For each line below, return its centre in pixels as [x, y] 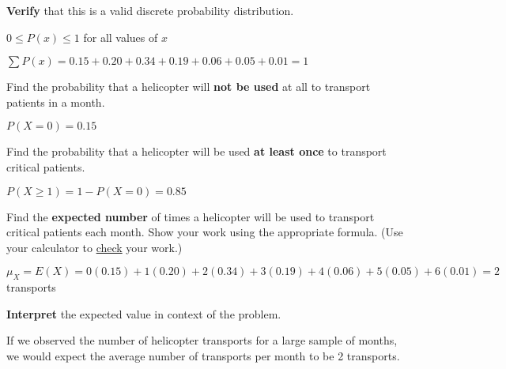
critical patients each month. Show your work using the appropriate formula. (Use [205, 232]
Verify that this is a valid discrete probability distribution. [150, 10]
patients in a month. [56, 102]
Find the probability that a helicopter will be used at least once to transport [196, 151]
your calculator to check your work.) [94, 247]
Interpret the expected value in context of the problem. [144, 313]
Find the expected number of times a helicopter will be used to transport [191, 216]
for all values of [121, 37]
